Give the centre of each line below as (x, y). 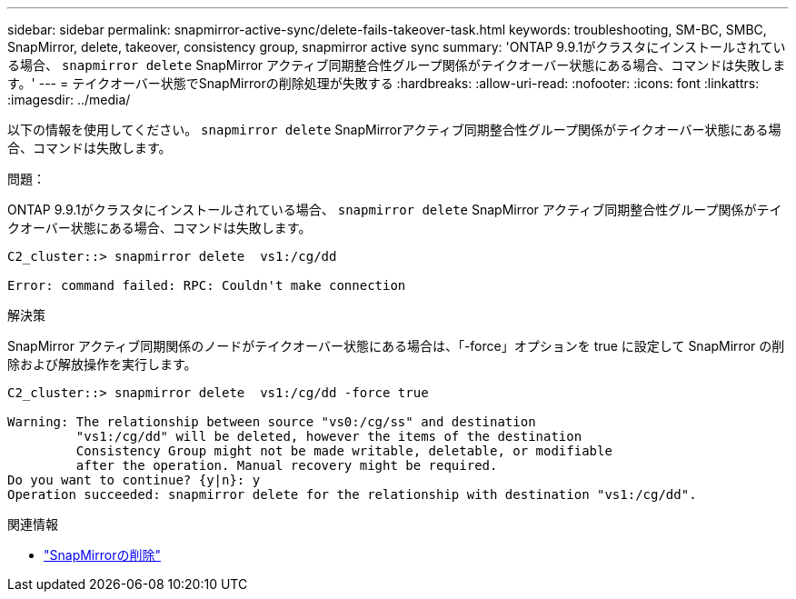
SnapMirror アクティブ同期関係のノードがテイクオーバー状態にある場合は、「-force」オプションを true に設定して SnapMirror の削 (396, 346)
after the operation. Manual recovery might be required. (287, 465)
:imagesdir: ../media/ (69, 100)
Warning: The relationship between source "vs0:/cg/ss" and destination (272, 422)
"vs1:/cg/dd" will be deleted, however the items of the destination (329, 436)
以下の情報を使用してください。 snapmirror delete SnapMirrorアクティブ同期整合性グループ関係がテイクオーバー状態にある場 (394, 130)
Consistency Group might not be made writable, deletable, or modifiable (344, 451)
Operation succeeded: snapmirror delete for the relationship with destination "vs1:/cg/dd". (352, 494)
